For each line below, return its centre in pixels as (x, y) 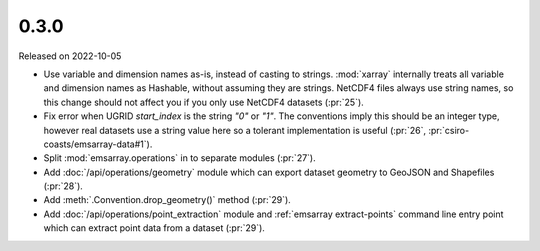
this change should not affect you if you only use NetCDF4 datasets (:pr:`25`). (203, 102)
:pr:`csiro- (449, 130)
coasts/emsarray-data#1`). (98, 144)
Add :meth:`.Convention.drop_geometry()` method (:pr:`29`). (167, 200)
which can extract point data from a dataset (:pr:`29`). (154, 228)
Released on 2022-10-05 (70, 56)
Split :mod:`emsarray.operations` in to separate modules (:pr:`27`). (180, 158)
